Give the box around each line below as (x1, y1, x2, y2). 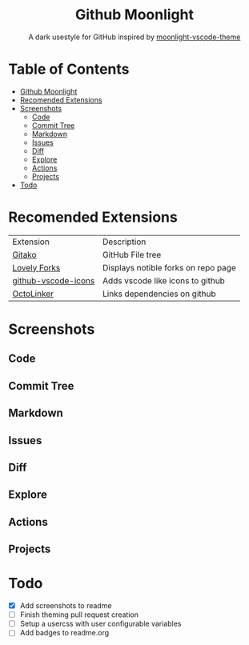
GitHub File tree (102, 249, 162, 260)
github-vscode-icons (12, 274, 95, 286)
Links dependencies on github (102, 288, 216, 299)
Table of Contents (8, 60, 130, 78)
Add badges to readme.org (19, 628, 110, 638)
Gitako (12, 249, 38, 260)
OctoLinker (12, 288, 54, 299)
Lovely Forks (12, 262, 61, 273)
